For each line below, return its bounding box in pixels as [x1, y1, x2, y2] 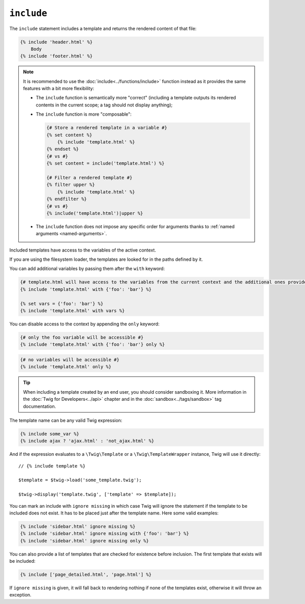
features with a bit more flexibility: [23, 86, 94, 92]
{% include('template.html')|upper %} [46, 210, 143, 216]
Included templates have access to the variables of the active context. [9, 247, 156, 253]
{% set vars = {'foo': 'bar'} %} [20, 300, 104, 307]
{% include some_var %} [20, 431, 80, 436]
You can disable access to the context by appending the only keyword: [9, 321, 160, 327]
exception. [9, 592, 32, 598]
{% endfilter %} [46, 196, 87, 202]
